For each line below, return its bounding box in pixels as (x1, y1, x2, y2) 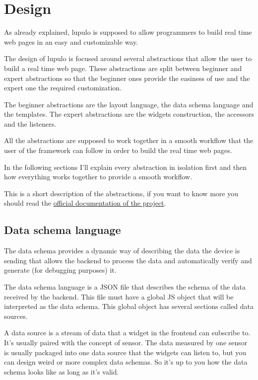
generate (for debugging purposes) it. (4, 265, 117, 275)
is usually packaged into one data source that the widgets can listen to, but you (4, 347, 247, 357)
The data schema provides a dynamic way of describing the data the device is (4, 245, 240, 256)
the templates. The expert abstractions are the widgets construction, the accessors (4, 109, 254, 119)
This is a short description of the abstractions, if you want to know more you (4, 188, 238, 198)
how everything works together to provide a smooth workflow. (4, 171, 193, 182)
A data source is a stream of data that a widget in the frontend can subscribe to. (4, 327, 251, 338)
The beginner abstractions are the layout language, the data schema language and (4, 99, 254, 109)
